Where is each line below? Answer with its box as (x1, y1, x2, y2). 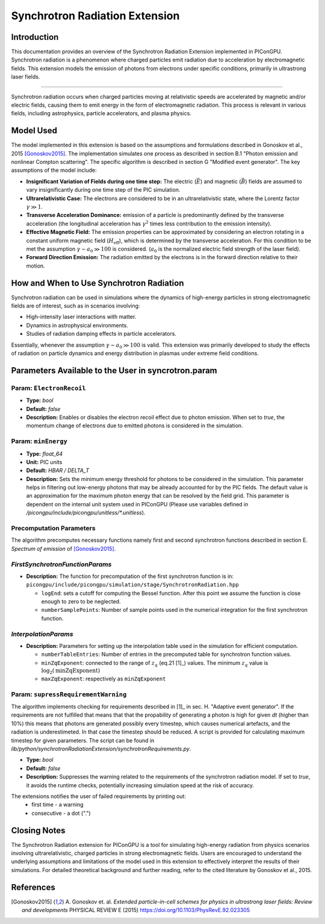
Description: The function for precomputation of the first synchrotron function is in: (26, 573, 234, 580)
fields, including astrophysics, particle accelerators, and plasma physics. (11, 110, 192, 117)
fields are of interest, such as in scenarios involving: (11, 302, 140, 310)
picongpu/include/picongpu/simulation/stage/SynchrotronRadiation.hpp (26, 582, 239, 588)
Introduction (11, 32, 59, 42)
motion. (26, 262, 45, 269)
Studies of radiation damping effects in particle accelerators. (26, 330, 177, 338)
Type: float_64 (26, 450, 63, 457)
